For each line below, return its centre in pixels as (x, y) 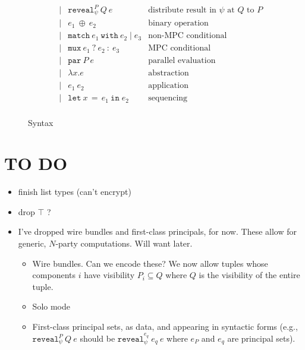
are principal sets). (261, 338)
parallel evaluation (182, 61)
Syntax (41, 122)
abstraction (169, 73)
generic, (32, 243)
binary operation (178, 23)
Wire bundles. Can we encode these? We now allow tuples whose (150, 263)
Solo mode (51, 306)
